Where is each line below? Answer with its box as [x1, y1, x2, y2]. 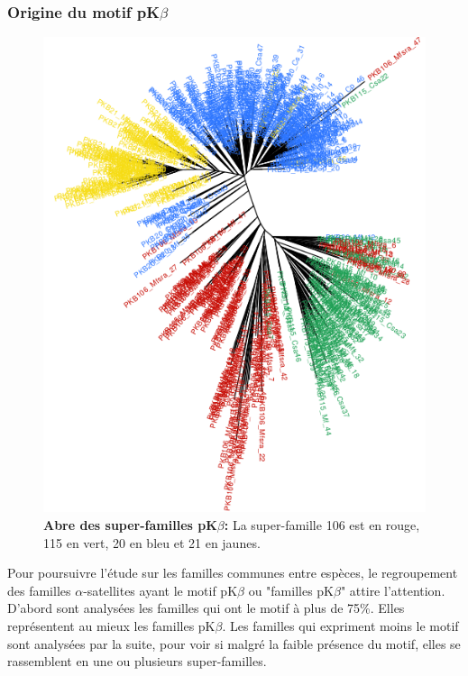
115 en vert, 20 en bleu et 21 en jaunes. [43, 533, 261, 552]
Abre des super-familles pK [43, 516, 217, 534]
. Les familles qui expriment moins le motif [222, 617, 459, 635]
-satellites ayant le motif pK [83, 580, 238, 599]
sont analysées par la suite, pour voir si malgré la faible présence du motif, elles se [7, 634, 461, 653]
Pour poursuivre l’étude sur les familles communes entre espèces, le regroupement [7, 563, 458, 582]
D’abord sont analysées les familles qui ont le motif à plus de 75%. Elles [7, 598, 405, 617]
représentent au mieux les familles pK [7, 617, 216, 635]
